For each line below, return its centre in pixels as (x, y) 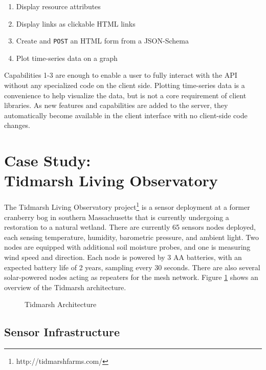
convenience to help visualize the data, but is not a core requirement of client (125, 95)
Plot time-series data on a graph (67, 58)
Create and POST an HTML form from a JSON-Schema (102, 41)
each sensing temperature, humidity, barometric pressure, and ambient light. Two (131, 237)
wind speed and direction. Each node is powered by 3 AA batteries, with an (123, 257)
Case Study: (48, 160)
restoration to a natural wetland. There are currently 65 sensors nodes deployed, (130, 227)
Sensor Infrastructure (62, 332)
